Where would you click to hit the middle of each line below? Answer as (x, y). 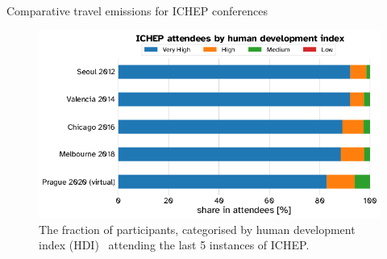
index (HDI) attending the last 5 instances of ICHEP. (174, 245)
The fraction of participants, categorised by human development (197, 229)
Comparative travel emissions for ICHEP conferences (137, 10)
